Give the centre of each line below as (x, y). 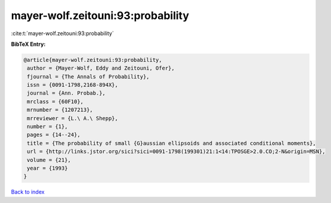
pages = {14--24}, (54, 135)
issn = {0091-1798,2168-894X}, (73, 85)
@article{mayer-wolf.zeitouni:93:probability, (93, 60)
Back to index (28, 192)
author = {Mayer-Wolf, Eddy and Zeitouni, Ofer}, (101, 68)
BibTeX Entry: (28, 44)
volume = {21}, (49, 160)
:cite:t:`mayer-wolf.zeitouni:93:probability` (63, 33)
